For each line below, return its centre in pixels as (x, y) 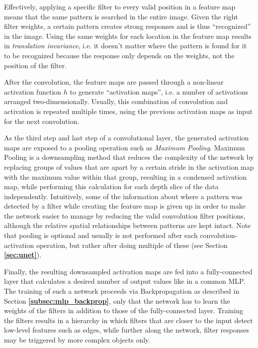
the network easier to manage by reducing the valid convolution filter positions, (125, 215)
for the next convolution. (42, 121)
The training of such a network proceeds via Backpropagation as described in (122, 291)
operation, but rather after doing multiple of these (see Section (132, 245)
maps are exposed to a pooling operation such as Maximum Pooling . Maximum (125, 147)
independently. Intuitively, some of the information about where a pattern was (123, 196)
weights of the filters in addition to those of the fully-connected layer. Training (124, 310)
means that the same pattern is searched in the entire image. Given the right (121, 16)
